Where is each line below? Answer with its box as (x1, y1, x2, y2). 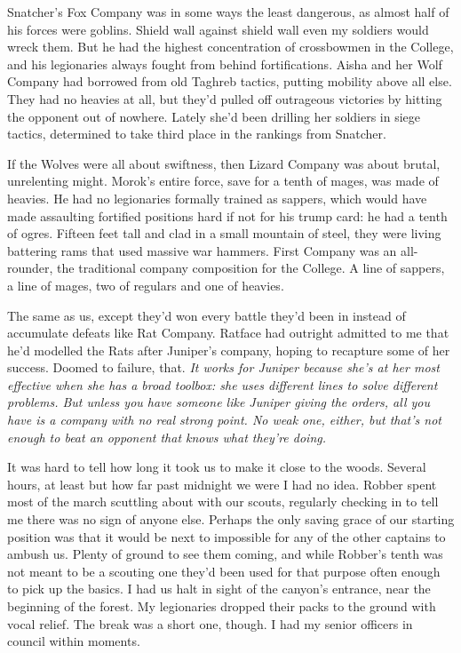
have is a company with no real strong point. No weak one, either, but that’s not (7, 410, 441, 429)
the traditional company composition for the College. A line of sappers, (57, 259, 445, 277)
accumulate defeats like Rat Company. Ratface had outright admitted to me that (7, 323, 449, 342)
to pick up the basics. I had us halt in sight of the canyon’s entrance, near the (7, 579, 431, 598)
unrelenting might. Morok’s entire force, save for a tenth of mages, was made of (7, 171, 439, 190)
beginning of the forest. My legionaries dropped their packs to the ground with (7, 597, 436, 615)
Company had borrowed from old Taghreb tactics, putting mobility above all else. (7, 72, 452, 91)
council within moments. (7, 632, 140, 650)
